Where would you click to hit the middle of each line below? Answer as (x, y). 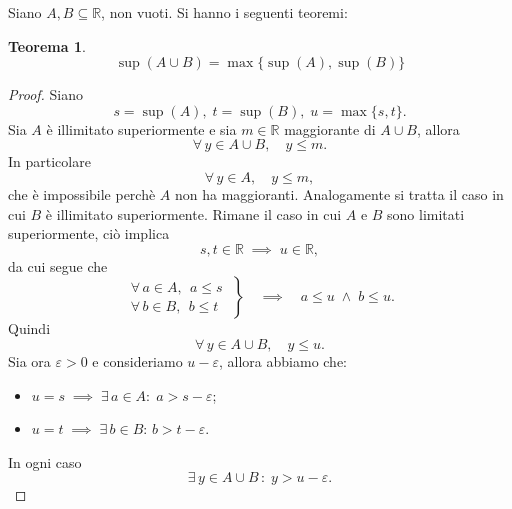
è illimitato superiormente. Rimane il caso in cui (193, 213)
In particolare (49, 161)
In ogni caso (45, 461)
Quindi (29, 328)
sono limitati (426, 213)
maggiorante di (330, 128)
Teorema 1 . (47, 45)
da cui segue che (58, 265)
